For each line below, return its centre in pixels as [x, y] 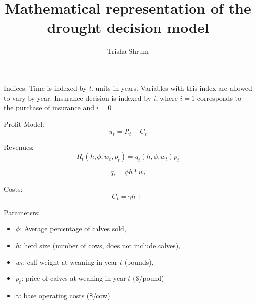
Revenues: [19, 147]
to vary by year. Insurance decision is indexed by [78, 97]
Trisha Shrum [128, 51]
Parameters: [22, 212]
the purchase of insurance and [49, 107]
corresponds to [219, 97]
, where [167, 97]
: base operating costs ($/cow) [65, 295]
